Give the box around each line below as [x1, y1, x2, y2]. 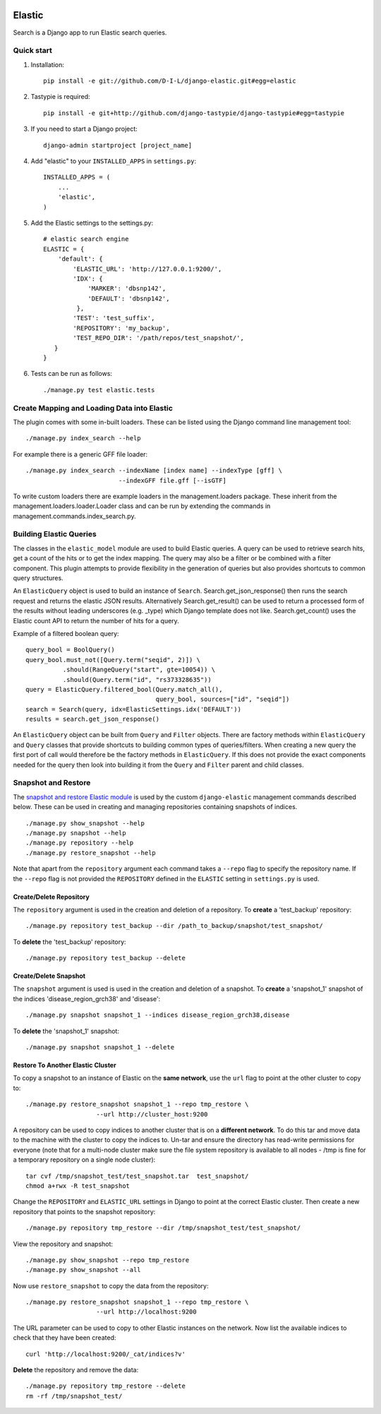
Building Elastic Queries [13, 529, 97, 539]
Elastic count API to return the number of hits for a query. [13, 616, 179, 625]
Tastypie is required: [30, 93, 91, 101]
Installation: [30, 60, 65, 69]
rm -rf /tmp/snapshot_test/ [25, 1392, 123, 1400]
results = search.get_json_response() [25, 715, 160, 724]
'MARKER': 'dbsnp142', [87, 285, 167, 293]
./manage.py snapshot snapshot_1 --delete [25, 1043, 175, 1051]
